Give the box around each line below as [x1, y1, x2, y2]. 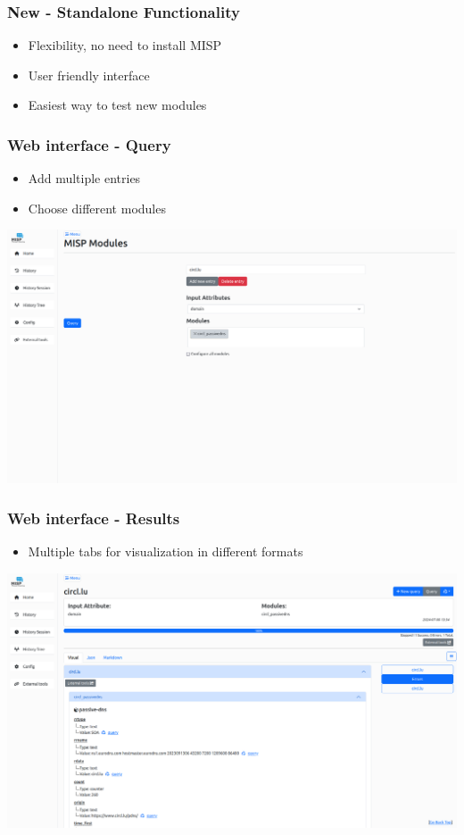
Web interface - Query [7, 133, 171, 155]
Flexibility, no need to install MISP [28, 36, 222, 54]
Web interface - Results [7, 506, 180, 529]
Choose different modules [28, 198, 166, 217]
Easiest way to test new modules [28, 96, 207, 114]
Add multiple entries [28, 169, 141, 188]
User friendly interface [28, 65, 150, 84]
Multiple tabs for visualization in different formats [28, 542, 303, 561]
